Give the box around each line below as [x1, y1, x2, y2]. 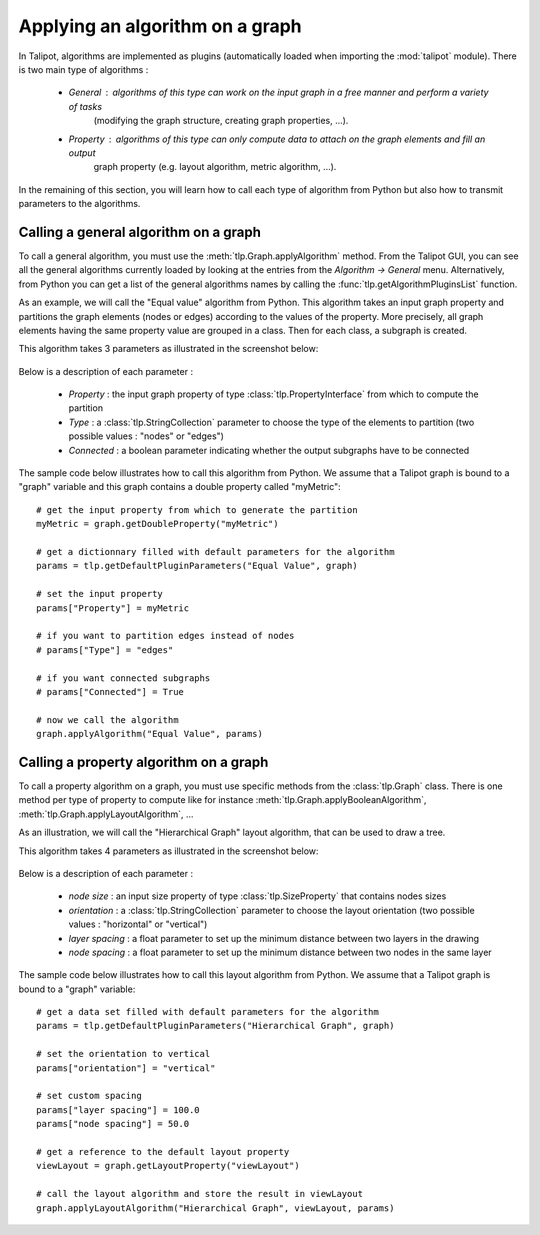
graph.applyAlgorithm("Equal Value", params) [36, 728, 264, 740]
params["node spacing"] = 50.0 [36, 1118, 190, 1130]
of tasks [68, 100, 103, 112]
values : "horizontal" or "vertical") [68, 918, 208, 930]
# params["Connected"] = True [36, 686, 185, 697]
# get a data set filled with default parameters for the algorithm [36, 1006, 379, 1018]
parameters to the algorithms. [18, 198, 141, 210]
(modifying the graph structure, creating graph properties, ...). [93, 115, 349, 127]
